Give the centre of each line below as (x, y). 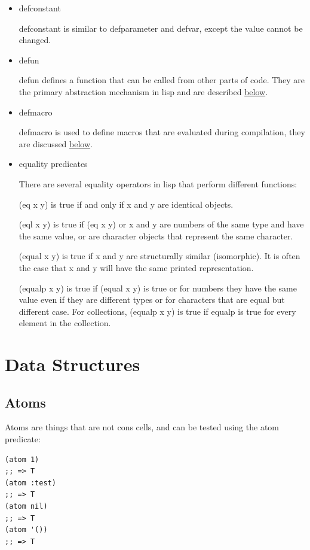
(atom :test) (30, 483)
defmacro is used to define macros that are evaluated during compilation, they (162, 132)
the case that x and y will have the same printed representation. (136, 267)
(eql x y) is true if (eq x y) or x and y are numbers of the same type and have (161, 224)
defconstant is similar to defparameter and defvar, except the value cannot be (161, 28)
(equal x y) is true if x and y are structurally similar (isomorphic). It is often (159, 256)
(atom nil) (26, 507)
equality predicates (53, 164)
